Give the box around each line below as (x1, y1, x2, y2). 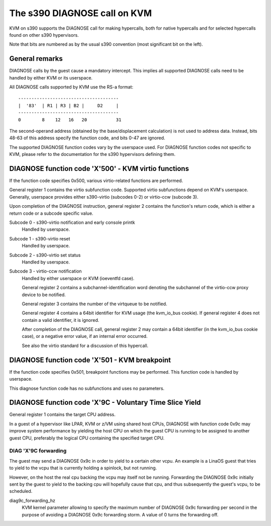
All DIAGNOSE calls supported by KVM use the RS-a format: (9, 84, 133, 90)
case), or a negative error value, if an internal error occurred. (22, 333, 148, 339)
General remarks (9, 54, 63, 63)
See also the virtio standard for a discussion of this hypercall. (22, 342, 149, 348)
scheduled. (9, 488, 33, 494)
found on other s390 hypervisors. (9, 32, 79, 38)
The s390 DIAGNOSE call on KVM (9, 8, 152, 19)
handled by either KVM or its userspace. (9, 74, 93, 80)
